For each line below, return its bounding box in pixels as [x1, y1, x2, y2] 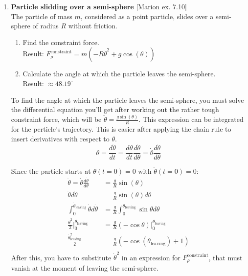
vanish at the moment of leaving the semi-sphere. [11, 262, 158, 273]
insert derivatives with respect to [11, 133, 110, 143]
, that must [208, 252, 243, 262]
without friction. [68, 21, 117, 31]
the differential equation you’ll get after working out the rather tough [11, 104, 219, 115]
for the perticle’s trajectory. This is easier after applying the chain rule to [11, 123, 231, 134]
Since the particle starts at [11, 166, 91, 176]
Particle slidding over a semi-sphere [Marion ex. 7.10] [11, 1, 187, 11]
